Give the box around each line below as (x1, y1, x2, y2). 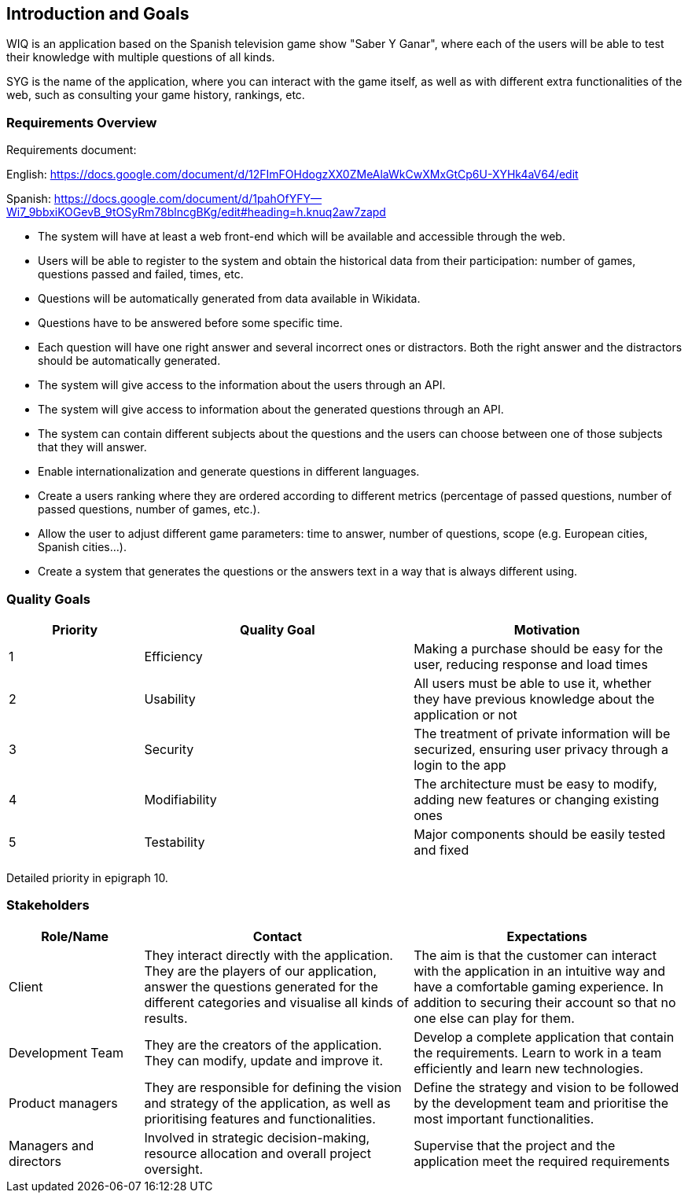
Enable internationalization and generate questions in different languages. (38, 465, 420, 479)
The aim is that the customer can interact (414, 947, 657, 963)
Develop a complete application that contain (414, 1028, 675, 1045)
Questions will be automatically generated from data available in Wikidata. (38, 292, 421, 306)
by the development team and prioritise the (414, 1094, 669, 1111)
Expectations (506, 928, 587, 944)
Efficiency (144, 648, 203, 664)
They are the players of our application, (144, 962, 377, 979)
